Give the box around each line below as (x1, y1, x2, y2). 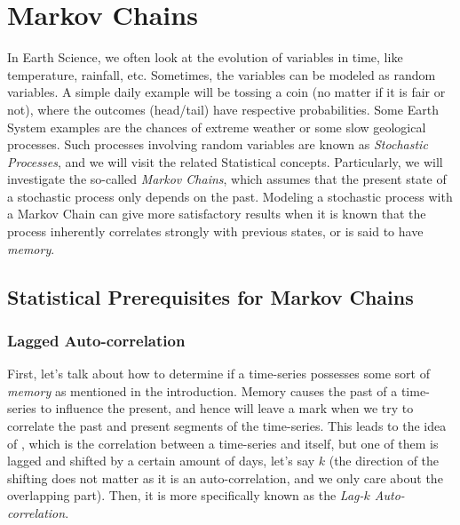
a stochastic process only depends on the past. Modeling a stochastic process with (7, 187, 453, 205)
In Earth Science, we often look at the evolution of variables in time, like (7, 48, 403, 67)
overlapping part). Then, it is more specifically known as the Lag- (7, 486, 364, 505)
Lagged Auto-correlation (7, 329, 186, 351)
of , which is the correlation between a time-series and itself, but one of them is (7, 434, 439, 452)
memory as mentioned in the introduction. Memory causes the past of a (7, 381, 398, 400)
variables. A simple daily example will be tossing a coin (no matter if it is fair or (7, 83, 446, 101)
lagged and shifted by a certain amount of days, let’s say (7, 451, 315, 470)
